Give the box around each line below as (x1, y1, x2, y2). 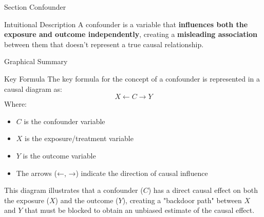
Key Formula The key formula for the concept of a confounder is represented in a (4, 73, 260, 84)
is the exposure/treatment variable (25, 133, 134, 144)
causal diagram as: (4, 83, 62, 94)
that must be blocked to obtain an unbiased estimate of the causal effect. (25, 205, 255, 215)
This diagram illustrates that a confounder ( (4, 185, 143, 195)
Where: (4, 98, 27, 109)
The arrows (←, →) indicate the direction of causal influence (16, 167, 208, 178)
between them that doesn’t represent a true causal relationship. (4, 38, 204, 49)
